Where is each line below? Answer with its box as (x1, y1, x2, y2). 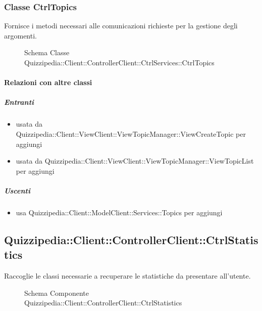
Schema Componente (24, 287, 89, 298)
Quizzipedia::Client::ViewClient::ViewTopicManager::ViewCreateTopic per (16, 128, 246, 139)
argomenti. (4, 30, 37, 41)
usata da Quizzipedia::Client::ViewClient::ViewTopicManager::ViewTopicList (16, 155, 254, 166)
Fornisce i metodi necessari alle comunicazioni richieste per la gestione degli (4, 20, 238, 31)
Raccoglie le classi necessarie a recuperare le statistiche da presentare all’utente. (4, 270, 251, 281)
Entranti (4, 97, 34, 107)
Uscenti (4, 185, 30, 196)
